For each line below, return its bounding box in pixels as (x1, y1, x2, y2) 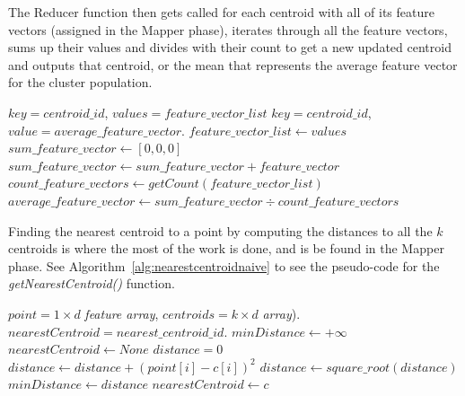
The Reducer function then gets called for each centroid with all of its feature (8, 3, 434, 21)
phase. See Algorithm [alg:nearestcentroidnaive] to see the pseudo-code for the (8, 256, 440, 275)
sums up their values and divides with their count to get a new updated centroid (8, 38, 452, 57)
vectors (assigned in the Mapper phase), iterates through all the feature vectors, (8, 20, 448, 39)
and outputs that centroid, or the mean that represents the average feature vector (8, 55, 458, 74)
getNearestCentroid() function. (8, 274, 175, 293)
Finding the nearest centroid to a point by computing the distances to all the (8, 221, 433, 240)
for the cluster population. (8, 73, 153, 92)
